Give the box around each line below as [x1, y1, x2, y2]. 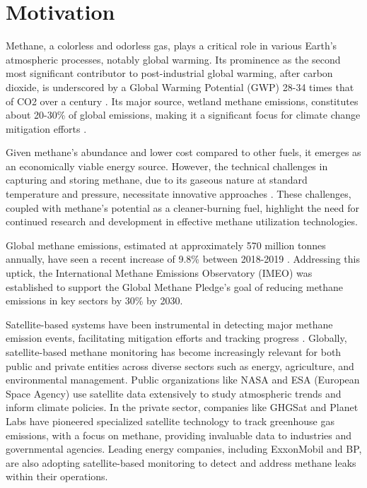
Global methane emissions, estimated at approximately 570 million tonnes [6, 237, 326, 252]
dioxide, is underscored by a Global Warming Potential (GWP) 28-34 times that [6, 79, 354, 94]
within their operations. [6, 469, 108, 484]
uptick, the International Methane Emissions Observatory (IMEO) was [6, 266, 313, 280]
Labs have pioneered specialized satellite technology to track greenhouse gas [6, 413, 334, 428]
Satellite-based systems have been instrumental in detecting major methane [6, 316, 333, 331]
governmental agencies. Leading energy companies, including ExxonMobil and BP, [6, 441, 362, 456]
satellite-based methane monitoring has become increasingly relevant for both [6, 345, 342, 359]
